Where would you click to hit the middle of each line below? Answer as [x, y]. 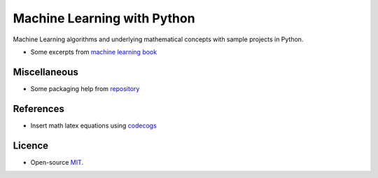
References [38, 109]
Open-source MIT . [57, 162]
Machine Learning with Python [104, 18]
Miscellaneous [45, 72]
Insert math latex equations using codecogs [93, 125]
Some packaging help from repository [85, 88]
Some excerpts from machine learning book [94, 52]
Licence [31, 145]
